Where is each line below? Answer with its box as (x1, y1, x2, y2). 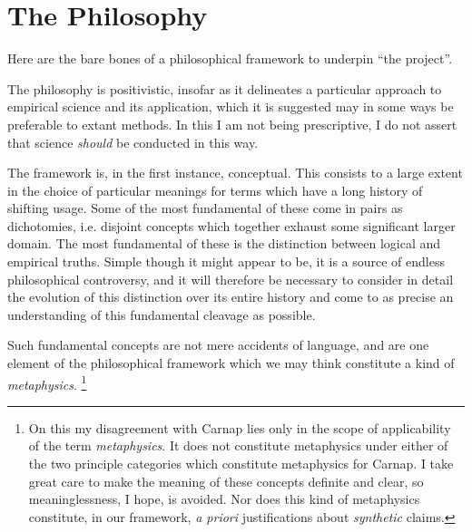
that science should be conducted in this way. (7, 132, 259, 151)
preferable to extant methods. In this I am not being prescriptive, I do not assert (7, 114, 457, 133)
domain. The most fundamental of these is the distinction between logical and (7, 234, 441, 253)
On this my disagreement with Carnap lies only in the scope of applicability (28, 418, 451, 437)
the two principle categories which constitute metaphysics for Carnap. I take (28, 454, 454, 473)
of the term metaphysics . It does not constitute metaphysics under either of (28, 436, 448, 455)
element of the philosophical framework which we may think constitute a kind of (7, 353, 455, 372)
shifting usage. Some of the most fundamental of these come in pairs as (7, 198, 403, 218)
